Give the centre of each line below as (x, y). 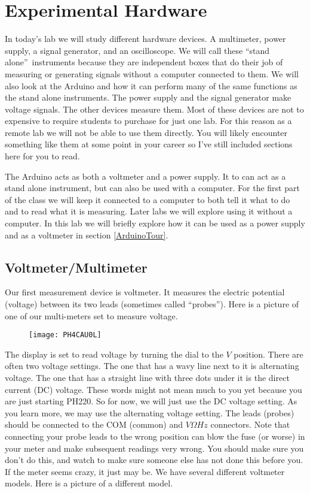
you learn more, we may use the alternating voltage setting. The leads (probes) (150, 412)
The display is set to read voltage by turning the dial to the (114, 354)
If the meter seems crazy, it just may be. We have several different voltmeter (145, 471)
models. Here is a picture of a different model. (89, 483)
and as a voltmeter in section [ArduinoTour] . (87, 235)
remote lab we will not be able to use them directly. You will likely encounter (146, 132)
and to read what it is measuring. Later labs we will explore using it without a (149, 211)
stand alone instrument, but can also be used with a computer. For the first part (152, 188)
